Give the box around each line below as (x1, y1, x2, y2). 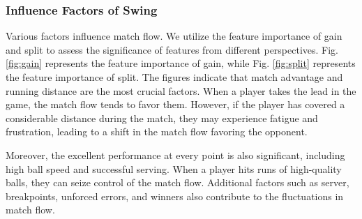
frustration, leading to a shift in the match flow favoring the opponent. (6, 124, 308, 139)
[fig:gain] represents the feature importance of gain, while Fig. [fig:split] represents (6, 56, 356, 70)
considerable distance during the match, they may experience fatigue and (6, 110, 318, 125)
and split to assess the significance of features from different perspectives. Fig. (6, 42, 339, 56)
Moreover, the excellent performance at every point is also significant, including (6, 147, 345, 162)
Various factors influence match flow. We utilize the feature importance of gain (6, 29, 342, 43)
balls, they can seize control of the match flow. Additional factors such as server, (6, 175, 349, 190)
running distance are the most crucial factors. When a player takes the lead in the (6, 83, 356, 98)
